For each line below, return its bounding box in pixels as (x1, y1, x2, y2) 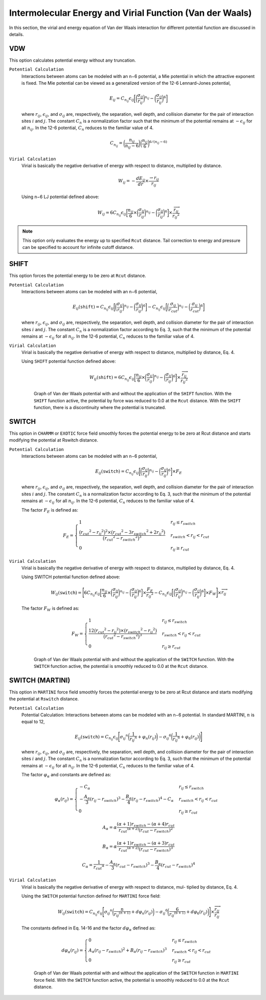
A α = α (102, 825, 117, 831)
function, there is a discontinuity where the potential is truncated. (33, 404, 166, 410)
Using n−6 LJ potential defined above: (21, 194, 100, 200)
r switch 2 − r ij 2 (126, 626, 155, 634)
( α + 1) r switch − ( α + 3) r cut (116, 840, 175, 847)
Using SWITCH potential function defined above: (21, 574, 120, 580)
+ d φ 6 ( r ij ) (186, 909, 208, 916)
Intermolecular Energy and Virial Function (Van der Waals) (9, 7, 252, 18)
